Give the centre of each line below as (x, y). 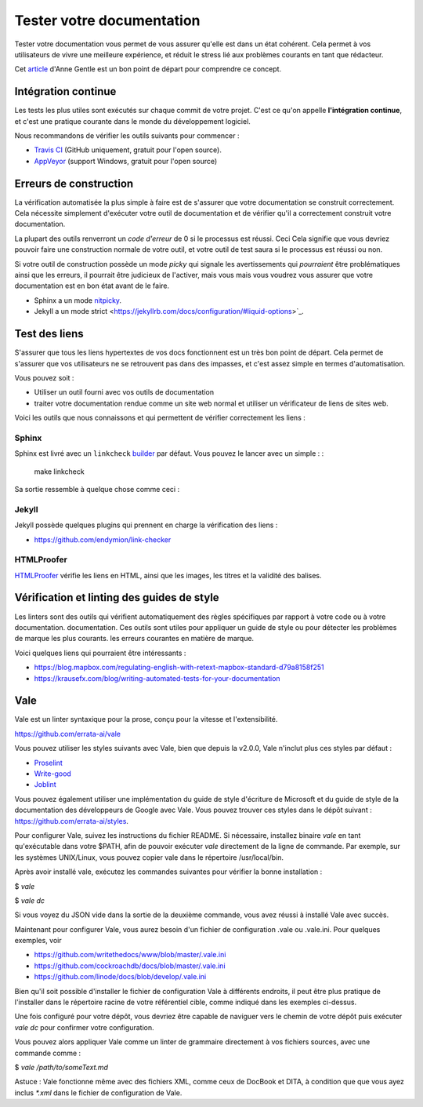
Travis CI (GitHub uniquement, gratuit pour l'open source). (128, 150)
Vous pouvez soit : (44, 377)
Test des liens (49, 334)
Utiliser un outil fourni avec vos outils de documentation (124, 392)
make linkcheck (60, 472)
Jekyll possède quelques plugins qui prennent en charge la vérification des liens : (146, 525)
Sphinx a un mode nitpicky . (78, 300)
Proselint (48, 763)
